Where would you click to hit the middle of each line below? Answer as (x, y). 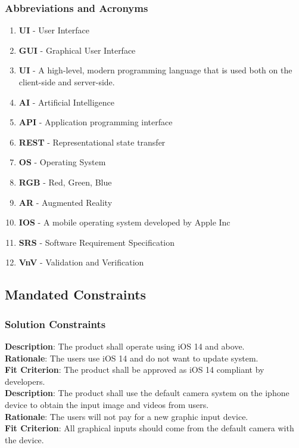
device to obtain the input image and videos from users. (107, 404)
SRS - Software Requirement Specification (97, 242)
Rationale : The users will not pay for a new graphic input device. (127, 416)
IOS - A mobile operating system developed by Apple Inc (124, 222)
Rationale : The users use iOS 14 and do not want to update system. (132, 358)
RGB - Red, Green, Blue (65, 182)
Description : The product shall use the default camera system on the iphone (147, 393)
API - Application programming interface (96, 122)
